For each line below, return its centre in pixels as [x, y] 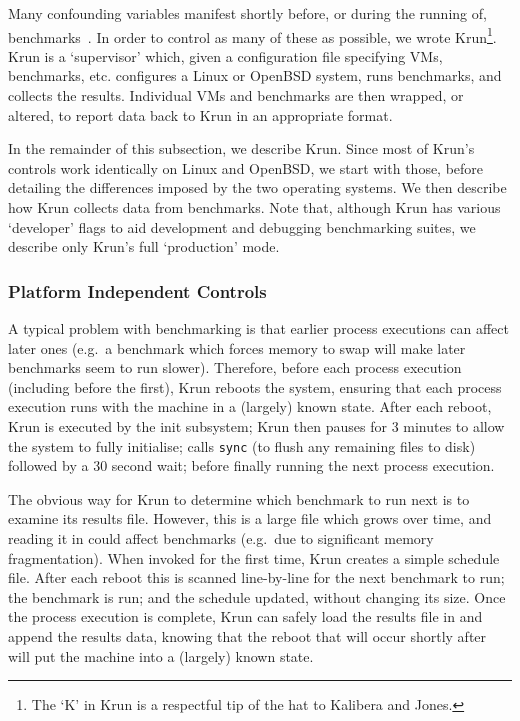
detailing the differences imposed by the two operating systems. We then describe [257, 187]
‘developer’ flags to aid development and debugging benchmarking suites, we [242, 226]
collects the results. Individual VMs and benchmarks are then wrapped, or [236, 95]
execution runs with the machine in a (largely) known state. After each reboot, [250, 406]
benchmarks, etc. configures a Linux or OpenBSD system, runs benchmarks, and [255, 75]
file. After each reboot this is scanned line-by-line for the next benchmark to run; [256, 577]
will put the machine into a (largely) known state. [161, 655]
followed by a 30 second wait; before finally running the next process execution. [251, 465]
